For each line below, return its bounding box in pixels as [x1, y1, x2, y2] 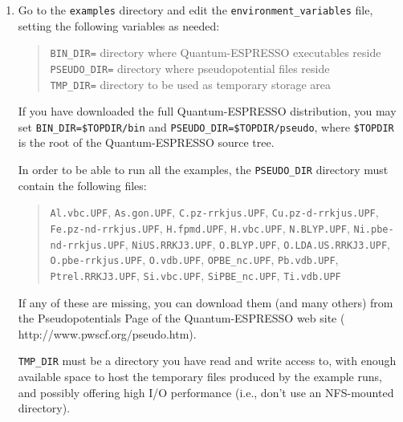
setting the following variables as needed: [18, 17, 220, 34]
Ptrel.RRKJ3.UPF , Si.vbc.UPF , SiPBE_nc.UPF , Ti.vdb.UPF [50, 266, 341, 283]
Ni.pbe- [353, 223, 394, 235]
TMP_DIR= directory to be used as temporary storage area [50, 75, 331, 92]
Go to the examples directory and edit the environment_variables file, [18, 2, 373, 18]
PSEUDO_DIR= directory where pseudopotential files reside [50, 59, 330, 76]
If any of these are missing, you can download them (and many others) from [18, 294, 393, 310]
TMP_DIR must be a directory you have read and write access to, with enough [18, 352, 397, 369]
